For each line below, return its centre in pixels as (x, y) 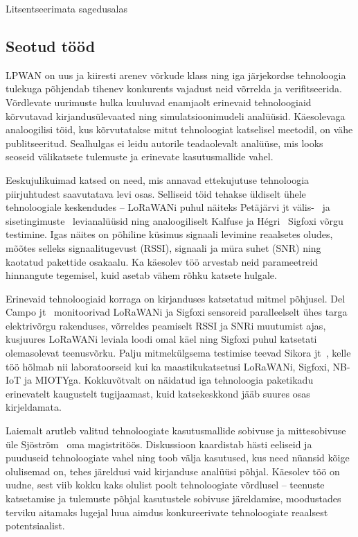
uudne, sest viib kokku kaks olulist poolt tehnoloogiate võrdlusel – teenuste (165, 485)
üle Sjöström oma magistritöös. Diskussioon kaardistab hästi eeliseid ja (159, 444)
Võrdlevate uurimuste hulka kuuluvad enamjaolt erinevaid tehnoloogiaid (159, 102)
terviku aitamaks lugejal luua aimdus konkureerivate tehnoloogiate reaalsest (167, 512)
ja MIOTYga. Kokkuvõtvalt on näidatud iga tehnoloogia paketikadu (169, 380)
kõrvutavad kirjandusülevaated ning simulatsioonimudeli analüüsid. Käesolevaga (176, 116)
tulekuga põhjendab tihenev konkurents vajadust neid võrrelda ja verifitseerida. (174, 88)
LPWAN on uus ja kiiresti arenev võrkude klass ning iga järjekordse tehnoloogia (176, 75)
